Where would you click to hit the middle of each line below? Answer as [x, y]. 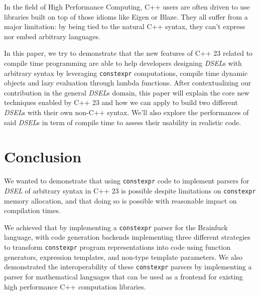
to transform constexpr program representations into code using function [117, 247]
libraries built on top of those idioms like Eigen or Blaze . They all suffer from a [126, 16]
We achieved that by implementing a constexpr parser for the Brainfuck [116, 227]
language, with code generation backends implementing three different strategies [127, 237]
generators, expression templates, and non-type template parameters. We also [123, 257]
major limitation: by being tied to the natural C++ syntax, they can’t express [125, 26]
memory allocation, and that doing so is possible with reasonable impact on [120, 200]
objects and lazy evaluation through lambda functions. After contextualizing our [128, 83]
